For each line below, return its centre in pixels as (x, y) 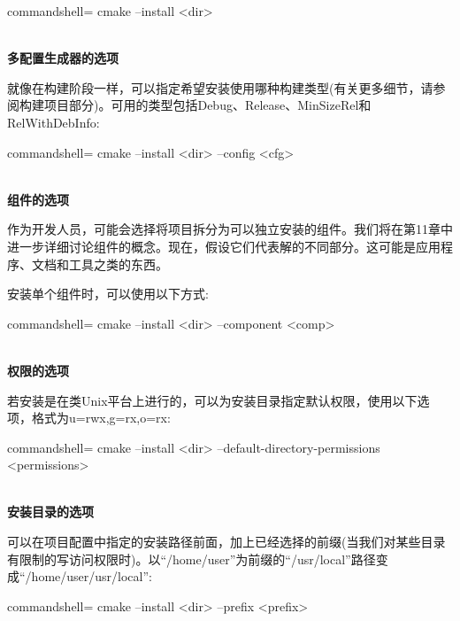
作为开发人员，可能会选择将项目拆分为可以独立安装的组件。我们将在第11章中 (230, 229)
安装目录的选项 (50, 512)
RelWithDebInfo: (54, 122)
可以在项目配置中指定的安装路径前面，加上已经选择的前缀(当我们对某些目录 (226, 542)
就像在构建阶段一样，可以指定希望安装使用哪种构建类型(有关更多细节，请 (220, 87)
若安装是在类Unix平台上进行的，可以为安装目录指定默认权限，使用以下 (212, 400)
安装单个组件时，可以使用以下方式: (108, 294)
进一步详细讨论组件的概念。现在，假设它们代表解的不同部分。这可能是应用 (224, 246)
